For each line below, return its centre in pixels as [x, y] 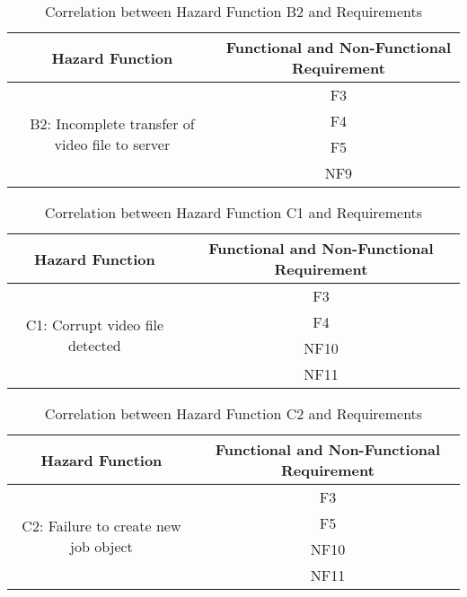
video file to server [112, 144]
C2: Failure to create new [101, 526]
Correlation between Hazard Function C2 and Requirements [233, 413]
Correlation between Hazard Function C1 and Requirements [233, 212]
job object [101, 546]
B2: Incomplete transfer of [112, 123]
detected [95, 345]
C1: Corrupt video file [95, 325]
